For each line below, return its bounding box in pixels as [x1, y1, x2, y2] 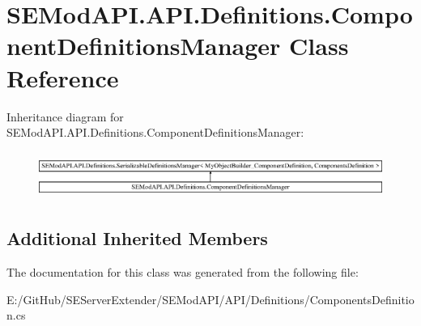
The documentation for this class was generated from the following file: [6, 264, 359, 281]
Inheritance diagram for [6, 108, 124, 125]
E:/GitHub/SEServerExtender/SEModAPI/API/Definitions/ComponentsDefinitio [6, 290, 415, 307]
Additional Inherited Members [6, 226, 268, 251]
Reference [6, 61, 119, 94]
